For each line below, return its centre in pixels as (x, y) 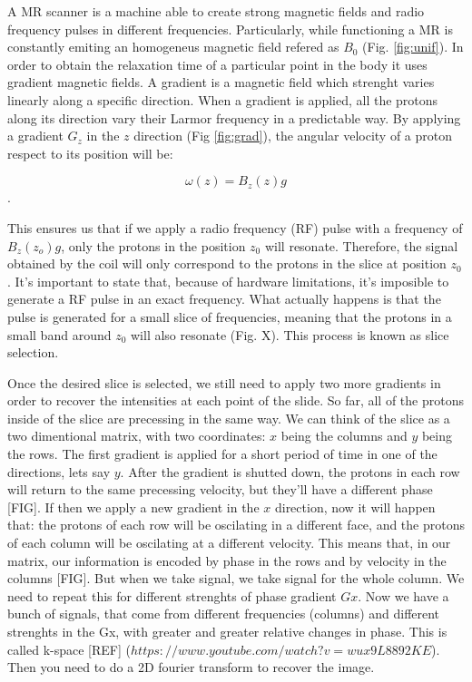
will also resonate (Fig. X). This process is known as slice (290, 334)
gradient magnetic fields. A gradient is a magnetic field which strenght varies (221, 82)
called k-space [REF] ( (69, 649)
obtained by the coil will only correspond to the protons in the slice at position (227, 263)
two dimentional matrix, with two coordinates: (137, 436)
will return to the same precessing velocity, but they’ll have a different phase (220, 489)
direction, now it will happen (355, 507)
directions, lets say (59, 471)
